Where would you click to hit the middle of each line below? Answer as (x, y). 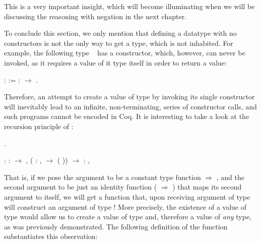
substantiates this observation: (51, 236)
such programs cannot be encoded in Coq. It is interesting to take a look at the (127, 116)
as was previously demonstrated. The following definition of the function (116, 226)
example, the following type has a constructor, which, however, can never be (125, 53)
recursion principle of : (39, 126)
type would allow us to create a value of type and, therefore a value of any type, (128, 217)
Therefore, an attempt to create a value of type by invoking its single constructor (129, 97)
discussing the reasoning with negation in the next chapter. (95, 16)
